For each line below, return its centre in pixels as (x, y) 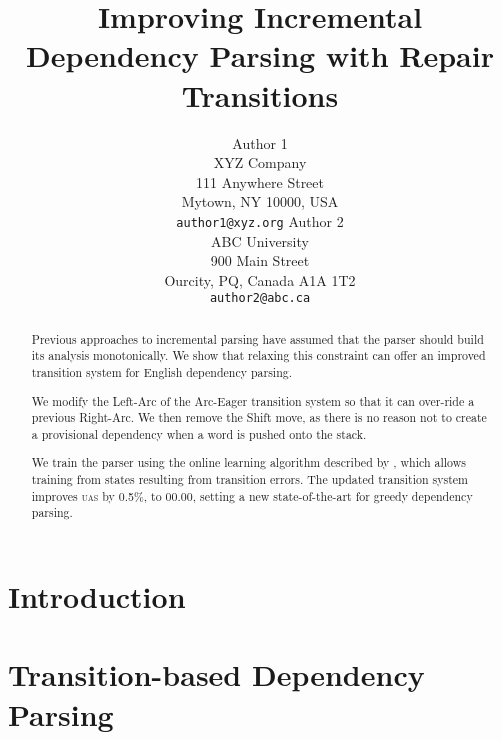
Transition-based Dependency (216, 674)
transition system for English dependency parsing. (162, 372)
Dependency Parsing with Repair (260, 55)
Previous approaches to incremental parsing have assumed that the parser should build (257, 338)
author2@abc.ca (260, 298)
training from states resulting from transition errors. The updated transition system (249, 479)
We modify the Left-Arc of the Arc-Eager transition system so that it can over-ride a (253, 400)
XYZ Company (260, 162)
